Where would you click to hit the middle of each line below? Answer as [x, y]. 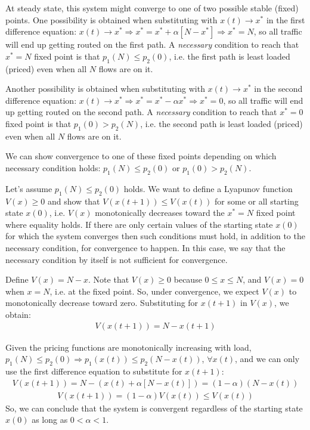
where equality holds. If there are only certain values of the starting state [139, 224]
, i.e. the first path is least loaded [230, 56]
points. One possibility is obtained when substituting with [111, 19]
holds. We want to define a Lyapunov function [208, 188]
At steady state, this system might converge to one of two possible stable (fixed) [152, 8]
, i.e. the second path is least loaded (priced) [221, 123]
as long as [50, 420]
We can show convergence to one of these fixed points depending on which [141, 156]
